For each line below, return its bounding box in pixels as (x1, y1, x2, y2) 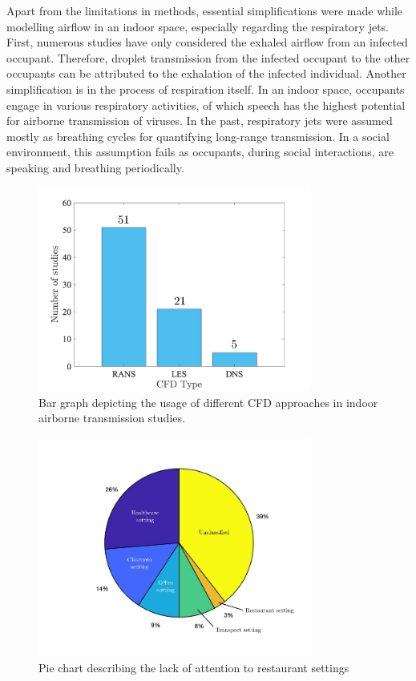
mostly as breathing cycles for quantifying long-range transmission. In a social (6, 127, 390, 144)
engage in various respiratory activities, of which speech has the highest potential (6, 96, 406, 113)
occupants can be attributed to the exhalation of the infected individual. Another (6, 65, 406, 82)
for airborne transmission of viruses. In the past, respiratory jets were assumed (6, 112, 393, 129)
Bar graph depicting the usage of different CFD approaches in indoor (38, 393, 378, 410)
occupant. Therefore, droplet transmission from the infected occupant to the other (6, 49, 410, 66)
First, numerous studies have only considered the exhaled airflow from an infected (6, 34, 408, 50)
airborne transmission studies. (38, 409, 185, 426)
